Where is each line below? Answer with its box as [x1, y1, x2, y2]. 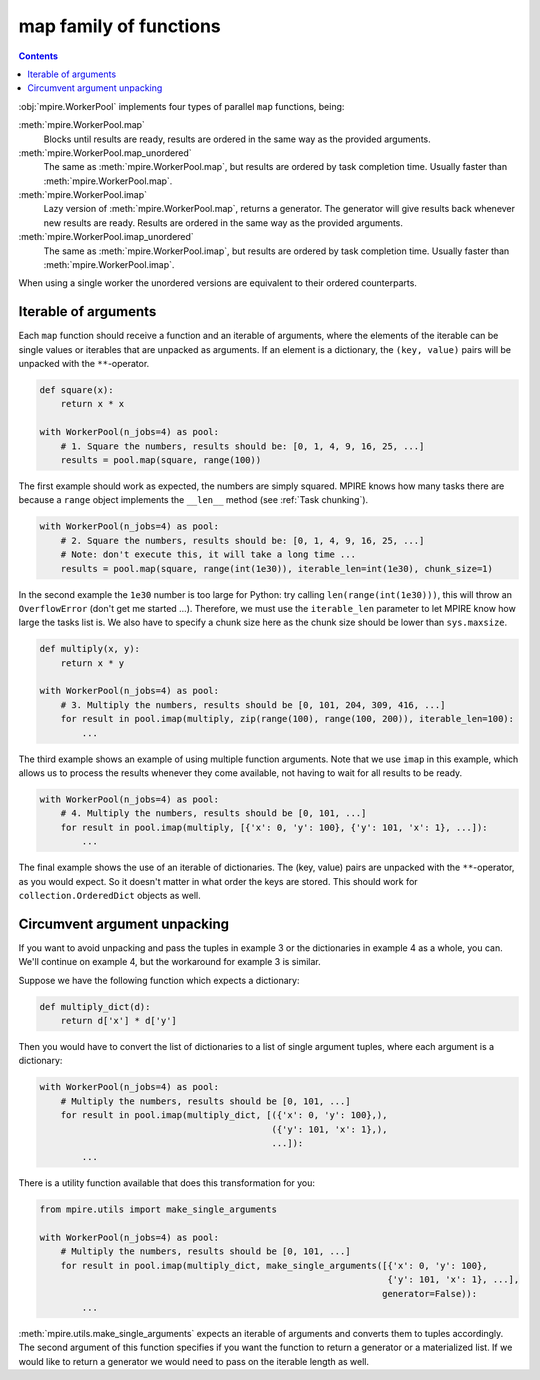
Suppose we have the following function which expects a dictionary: [18, 974, 300, 986]
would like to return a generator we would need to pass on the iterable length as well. [18, 1355, 370, 1367]
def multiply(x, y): [39, 643, 140, 655]
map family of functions [18, 15, 221, 37]
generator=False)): [381, 1288, 478, 1299]
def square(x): [39, 385, 114, 396]
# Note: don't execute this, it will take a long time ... [60, 549, 357, 560]
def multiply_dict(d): [39, 1001, 151, 1012]
